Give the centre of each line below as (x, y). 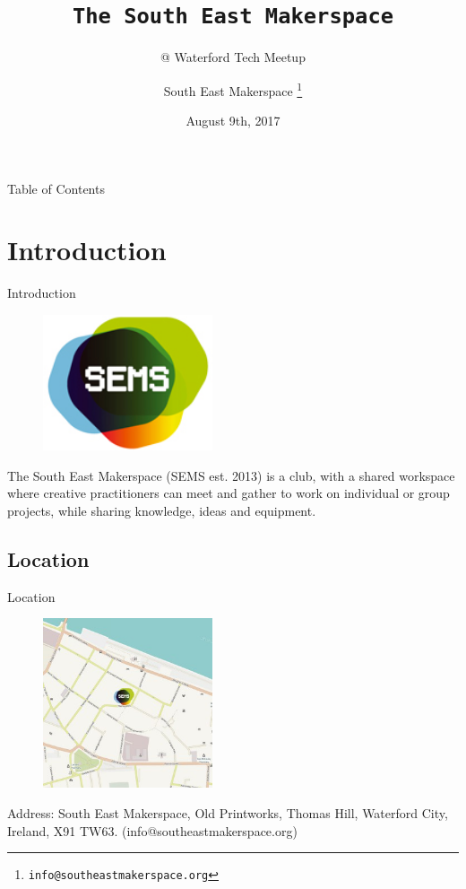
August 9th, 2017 (233, 121)
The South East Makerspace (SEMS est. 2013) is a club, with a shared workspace (231, 475)
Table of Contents (56, 188)
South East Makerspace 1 (233, 89)
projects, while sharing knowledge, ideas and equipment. (162, 510)
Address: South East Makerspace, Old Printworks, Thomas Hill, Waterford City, (228, 812)
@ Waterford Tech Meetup (233, 57)
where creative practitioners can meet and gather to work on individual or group (229, 493)
